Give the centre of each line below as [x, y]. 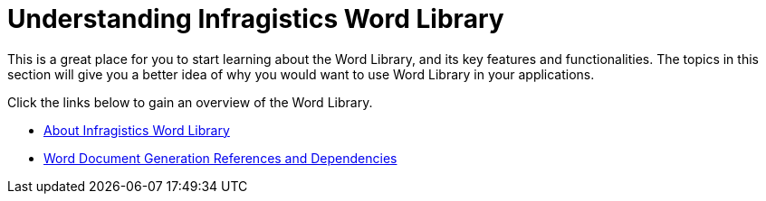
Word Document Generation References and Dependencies [220, 158]
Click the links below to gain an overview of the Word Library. [190, 102]
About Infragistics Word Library [137, 130]
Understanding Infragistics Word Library [256, 19]
